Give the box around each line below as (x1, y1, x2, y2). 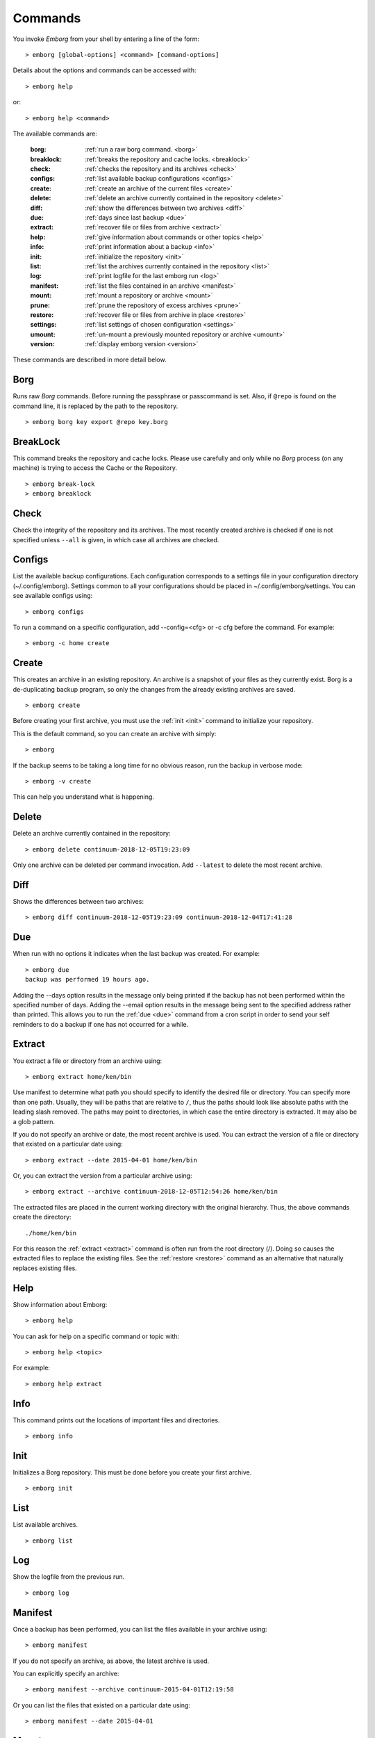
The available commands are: (12, 129, 97, 138)
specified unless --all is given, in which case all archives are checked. (12, 535, 219, 544)
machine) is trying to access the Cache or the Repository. (12, 464, 177, 472)
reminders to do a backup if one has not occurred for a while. (12, 1020, 189, 1028)
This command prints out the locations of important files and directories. (12, 1415, 220, 1424)
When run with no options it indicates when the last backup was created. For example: (12, 950, 260, 958)
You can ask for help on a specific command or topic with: (12, 1332, 180, 1340)
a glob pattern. (12, 1117, 56, 1126)
